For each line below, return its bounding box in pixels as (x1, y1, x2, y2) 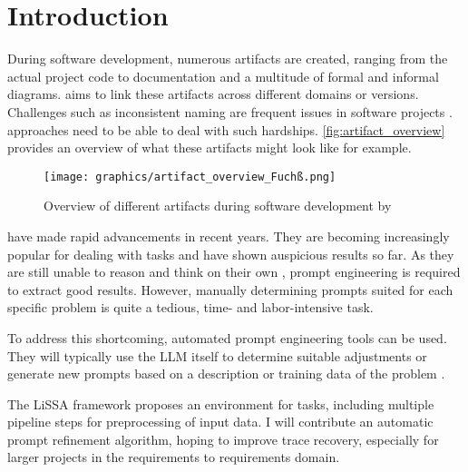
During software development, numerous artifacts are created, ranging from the (7, 49, 448, 68)
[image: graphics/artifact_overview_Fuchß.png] (44, 170, 336, 183)
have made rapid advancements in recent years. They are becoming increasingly (7, 226, 450, 245)
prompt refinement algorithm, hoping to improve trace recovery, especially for (7, 429, 439, 448)
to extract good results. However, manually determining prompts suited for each (7, 280, 453, 299)
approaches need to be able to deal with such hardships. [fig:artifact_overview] (7, 120, 445, 139)
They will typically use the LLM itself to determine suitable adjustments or (7, 346, 427, 365)
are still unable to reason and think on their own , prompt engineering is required (7, 262, 461, 281)
